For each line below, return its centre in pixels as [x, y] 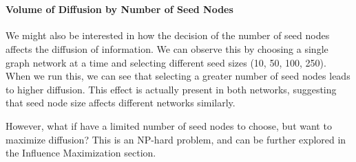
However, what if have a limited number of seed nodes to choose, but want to [169, 125]
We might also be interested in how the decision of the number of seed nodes [168, 35]
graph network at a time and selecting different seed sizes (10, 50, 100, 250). [166, 62]
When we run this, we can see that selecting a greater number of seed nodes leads [178, 76]
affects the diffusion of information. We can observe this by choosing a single [167, 48]
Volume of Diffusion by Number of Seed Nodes [119, 9]
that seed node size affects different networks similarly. [121, 103]
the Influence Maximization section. [81, 153]
